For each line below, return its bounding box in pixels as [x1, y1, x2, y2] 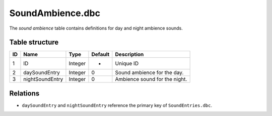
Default [91, 51, 110, 58]
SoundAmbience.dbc [9, 8, 101, 19]
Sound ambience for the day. [115, 69, 184, 76]
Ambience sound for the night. [115, 76, 187, 83]
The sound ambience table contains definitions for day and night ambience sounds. [9, 25, 183, 31]
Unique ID [115, 60, 139, 67]
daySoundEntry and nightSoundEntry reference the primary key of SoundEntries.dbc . [22, 102, 213, 108]
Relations [9, 89, 40, 97]
